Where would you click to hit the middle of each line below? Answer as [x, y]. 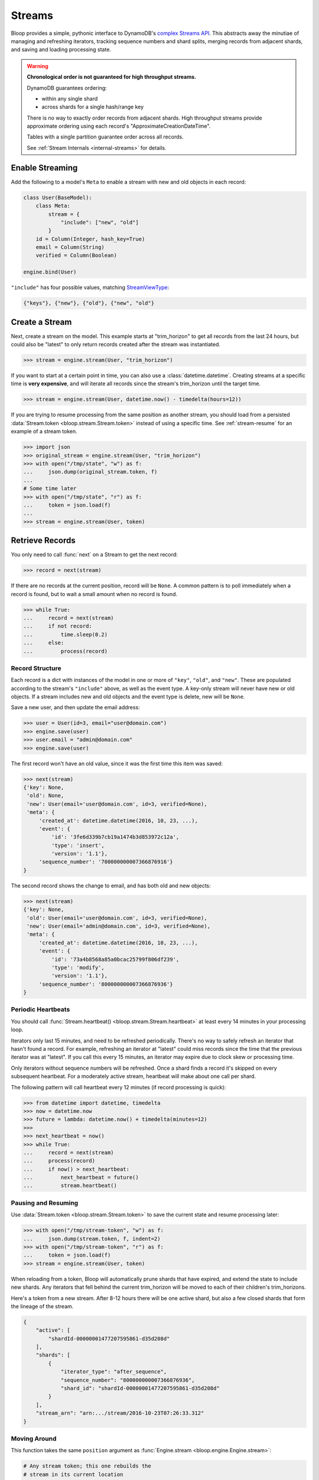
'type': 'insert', [78, 845]
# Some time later [50, 489]
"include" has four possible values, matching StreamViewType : [90, 288]
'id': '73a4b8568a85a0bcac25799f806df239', [115, 959]
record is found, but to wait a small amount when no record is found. [94, 594]
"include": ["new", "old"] [100, 222]
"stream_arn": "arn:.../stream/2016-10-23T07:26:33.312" [120, 1413]
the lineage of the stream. [42, 1306]
